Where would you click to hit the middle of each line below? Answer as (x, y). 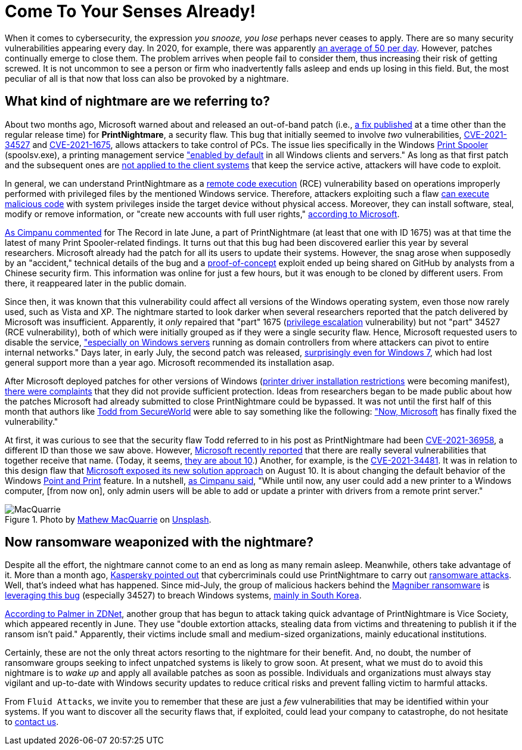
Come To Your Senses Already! (130, 11)
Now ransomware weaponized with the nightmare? (159, 542)
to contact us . (32, 722)
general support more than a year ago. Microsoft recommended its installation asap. (170, 362)
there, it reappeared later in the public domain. (96, 283)
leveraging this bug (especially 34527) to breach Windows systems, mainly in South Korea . (183, 595)
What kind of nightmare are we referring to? (137, 101)
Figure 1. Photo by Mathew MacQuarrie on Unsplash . (108, 519)
